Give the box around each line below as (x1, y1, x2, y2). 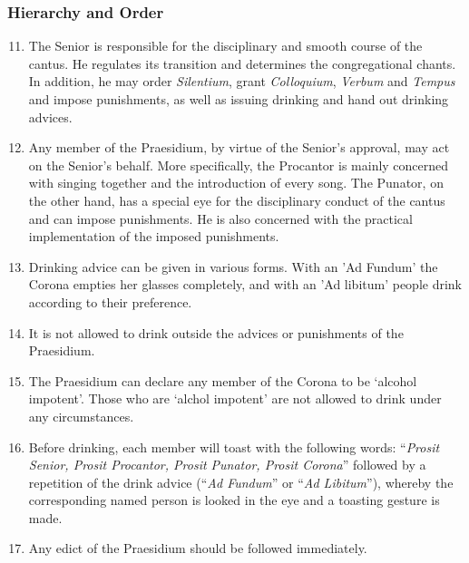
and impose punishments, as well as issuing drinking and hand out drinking (28, 90, 449, 108)
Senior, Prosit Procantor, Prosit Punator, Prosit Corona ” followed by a (28, 455, 426, 474)
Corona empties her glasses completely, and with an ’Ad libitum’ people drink (28, 275, 463, 294)
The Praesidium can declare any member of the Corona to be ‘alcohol (28, 371, 417, 390)
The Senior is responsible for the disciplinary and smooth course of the (28, 36, 423, 55)
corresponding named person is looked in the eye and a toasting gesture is (28, 490, 440, 510)
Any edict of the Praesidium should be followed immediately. (28, 539, 367, 558)
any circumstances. (28, 406, 134, 425)
